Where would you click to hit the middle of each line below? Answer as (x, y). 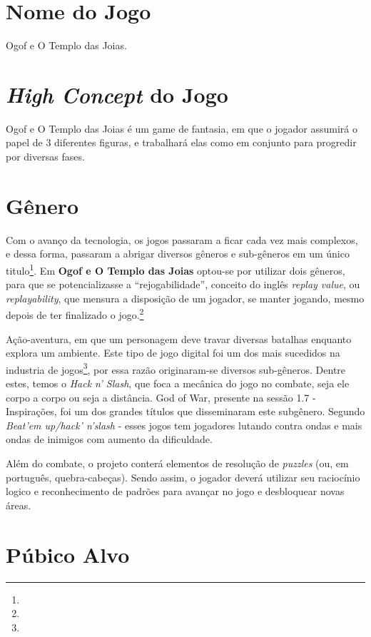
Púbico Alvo (68, 554)
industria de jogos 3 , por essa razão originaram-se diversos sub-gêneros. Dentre (176, 368)
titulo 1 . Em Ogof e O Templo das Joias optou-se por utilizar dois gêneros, (176, 269)
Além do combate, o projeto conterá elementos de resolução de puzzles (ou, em (177, 463)
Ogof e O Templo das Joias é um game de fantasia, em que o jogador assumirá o (182, 128)
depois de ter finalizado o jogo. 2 (75, 314)
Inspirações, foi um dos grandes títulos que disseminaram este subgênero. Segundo (185, 411)
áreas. (19, 505)
